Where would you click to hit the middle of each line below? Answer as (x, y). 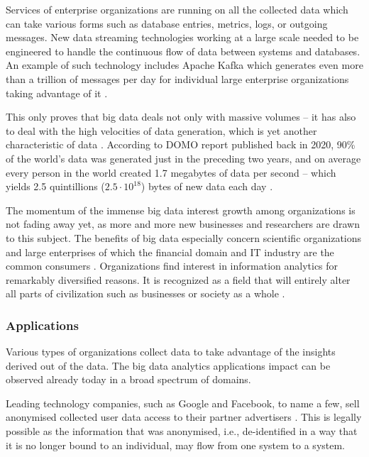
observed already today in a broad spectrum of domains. (128, 379)
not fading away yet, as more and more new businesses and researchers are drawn (183, 224)
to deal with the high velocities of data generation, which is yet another (161, 130)
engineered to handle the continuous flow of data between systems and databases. (183, 51)
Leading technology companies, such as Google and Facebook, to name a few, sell (183, 403)
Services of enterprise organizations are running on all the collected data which (177, 9)
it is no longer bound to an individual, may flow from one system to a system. (176, 445)
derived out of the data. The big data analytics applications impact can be (168, 365)
